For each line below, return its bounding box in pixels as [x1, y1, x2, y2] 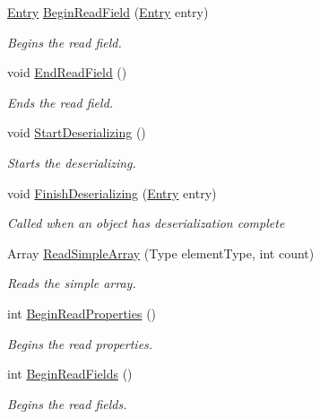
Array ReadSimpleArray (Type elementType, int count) [7, 243, 315, 262]
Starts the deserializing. [7, 153, 136, 171]
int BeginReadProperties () [7, 303, 157, 322]
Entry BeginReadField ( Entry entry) [7, 3, 209, 21]
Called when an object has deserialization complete [7, 214, 285, 232]
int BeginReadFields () [7, 364, 133, 383]
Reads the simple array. [7, 274, 136, 292]
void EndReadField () [7, 63, 127, 82]
